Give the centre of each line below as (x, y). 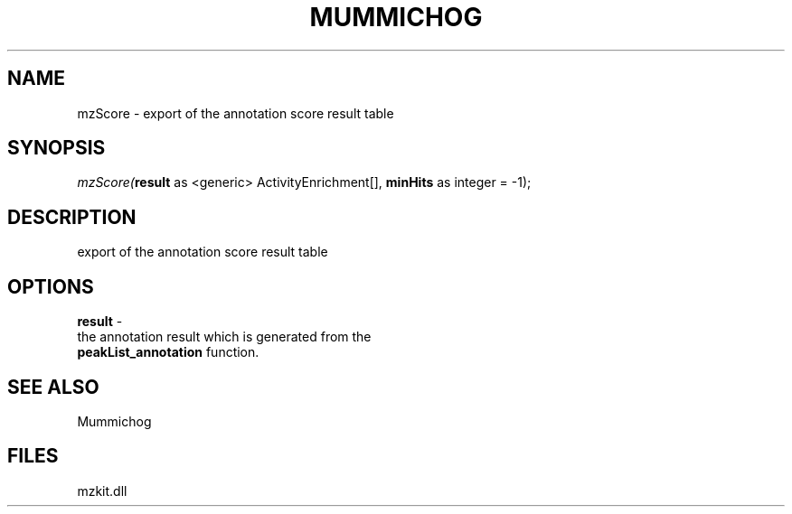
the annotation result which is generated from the (224, 337)
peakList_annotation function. (168, 352)
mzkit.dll (102, 491)
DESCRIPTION (72, 217)
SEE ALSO (53, 387)
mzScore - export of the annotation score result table (236, 113)
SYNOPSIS (57, 148)
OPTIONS (51, 286)
